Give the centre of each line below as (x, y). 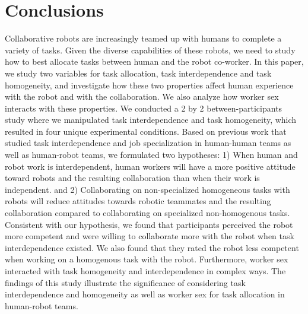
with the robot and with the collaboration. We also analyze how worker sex (142, 96)
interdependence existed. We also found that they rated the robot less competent (152, 247)
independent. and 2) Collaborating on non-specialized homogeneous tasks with (147, 189)
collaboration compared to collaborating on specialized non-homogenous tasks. (147, 213)
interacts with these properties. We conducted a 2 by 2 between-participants (144, 108)
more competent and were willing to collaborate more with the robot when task (150, 236)
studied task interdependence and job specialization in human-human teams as (148, 143)
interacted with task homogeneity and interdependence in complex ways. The (145, 271)
